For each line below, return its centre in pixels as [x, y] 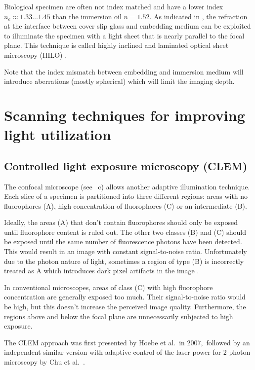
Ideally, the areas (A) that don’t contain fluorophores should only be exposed [121, 222]
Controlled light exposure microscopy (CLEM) [126, 166]
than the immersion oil [87, 16]
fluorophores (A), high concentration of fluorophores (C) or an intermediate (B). [126, 205]
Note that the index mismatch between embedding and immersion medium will [124, 71]
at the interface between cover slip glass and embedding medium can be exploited [127, 26]
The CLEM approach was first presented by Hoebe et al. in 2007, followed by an [127, 342]
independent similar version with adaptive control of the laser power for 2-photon [127, 352]
